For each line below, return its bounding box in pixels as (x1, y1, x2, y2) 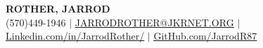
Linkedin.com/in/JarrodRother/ (6, 29, 145, 43)
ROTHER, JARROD (6, 1, 110, 15)
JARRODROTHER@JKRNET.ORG (75, 15, 234, 29)
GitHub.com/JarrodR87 (153, 29, 257, 43)
